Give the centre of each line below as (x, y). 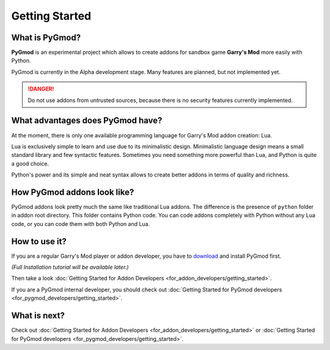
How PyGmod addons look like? (73, 192)
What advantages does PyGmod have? (87, 121)
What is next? (38, 315)
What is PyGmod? (46, 38)
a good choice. (30, 163)
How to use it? (39, 241)
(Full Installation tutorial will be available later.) (70, 267)
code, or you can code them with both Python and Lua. (81, 224)
